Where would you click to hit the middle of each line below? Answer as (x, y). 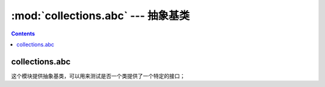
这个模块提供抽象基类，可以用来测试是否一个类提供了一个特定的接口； (98, 76)
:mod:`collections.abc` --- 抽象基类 (100, 16)
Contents (23, 34)
